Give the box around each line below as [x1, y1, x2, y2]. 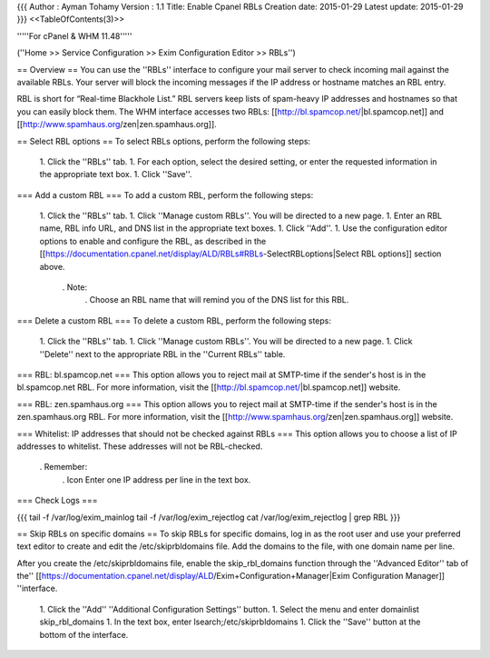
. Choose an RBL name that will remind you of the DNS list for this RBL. [84, 294, 349, 305]
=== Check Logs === [16, 495, 99, 506]
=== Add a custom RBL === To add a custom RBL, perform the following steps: [16, 189, 314, 200]
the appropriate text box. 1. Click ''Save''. [39, 169, 192, 180]
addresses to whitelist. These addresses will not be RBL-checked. [16, 441, 263, 452]
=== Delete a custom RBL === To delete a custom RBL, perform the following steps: [16, 314, 331, 326]
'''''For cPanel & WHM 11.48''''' [16, 30, 132, 41]
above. [39, 261, 65, 272]
